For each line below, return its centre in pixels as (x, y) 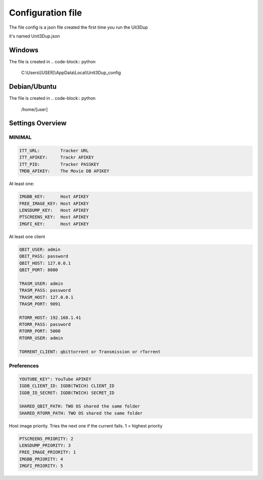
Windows (24, 50)
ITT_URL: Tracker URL (54, 151)
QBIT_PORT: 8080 (39, 270)
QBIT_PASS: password (44, 256)
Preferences (24, 366)
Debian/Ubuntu (33, 87)
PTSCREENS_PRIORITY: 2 (46, 439)
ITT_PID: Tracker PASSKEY (59, 164)
